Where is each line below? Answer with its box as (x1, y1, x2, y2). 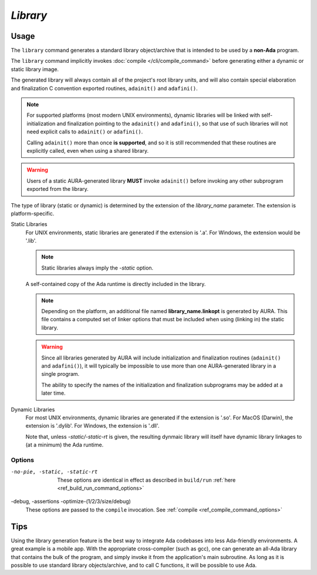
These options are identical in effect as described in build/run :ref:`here (57, 476, 236, 483)
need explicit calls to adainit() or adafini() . (26, 128, 143, 135)
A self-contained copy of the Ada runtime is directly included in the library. (25, 281, 206, 288)
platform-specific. (11, 210, 55, 217)
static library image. (11, 65, 59, 73)
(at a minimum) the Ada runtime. (25, 441, 104, 449)
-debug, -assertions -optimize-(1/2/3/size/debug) (11, 498, 131, 505)
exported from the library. (26, 186, 89, 193)
